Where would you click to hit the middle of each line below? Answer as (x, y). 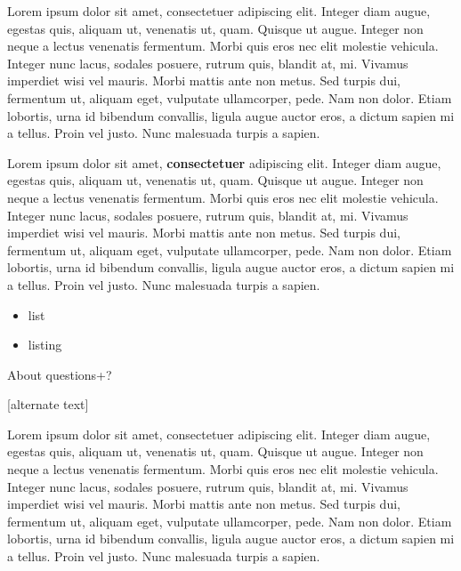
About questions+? (60, 374)
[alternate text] (48, 404)
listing (45, 345)
